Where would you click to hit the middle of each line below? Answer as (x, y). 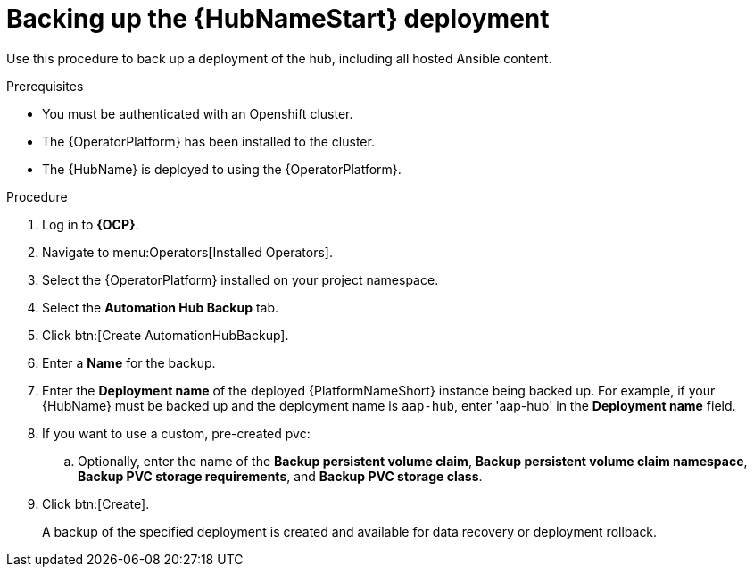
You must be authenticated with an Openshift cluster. (198, 113)
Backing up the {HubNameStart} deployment (278, 19)
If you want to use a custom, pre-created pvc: (176, 433)
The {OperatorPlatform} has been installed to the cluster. (208, 141)
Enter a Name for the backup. (129, 362)
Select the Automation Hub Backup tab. (161, 307)
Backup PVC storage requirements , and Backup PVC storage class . (280, 476)
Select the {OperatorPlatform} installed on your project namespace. (240, 279)
